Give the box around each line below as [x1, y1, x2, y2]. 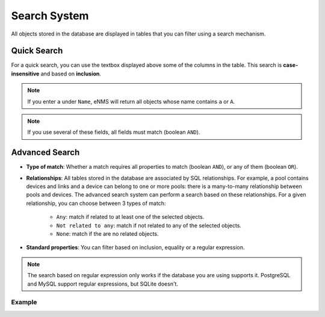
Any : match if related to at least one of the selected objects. [56, 213, 205, 221]
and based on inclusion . [40, 70, 102, 77]
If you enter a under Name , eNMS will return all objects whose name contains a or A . [27, 98, 235, 105]
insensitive [11, 70, 40, 77]
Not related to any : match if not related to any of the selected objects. [56, 222, 242, 229]
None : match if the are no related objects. [56, 230, 159, 237]
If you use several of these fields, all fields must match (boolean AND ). [27, 128, 200, 136]
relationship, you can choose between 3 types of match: [26, 199, 166, 207]
